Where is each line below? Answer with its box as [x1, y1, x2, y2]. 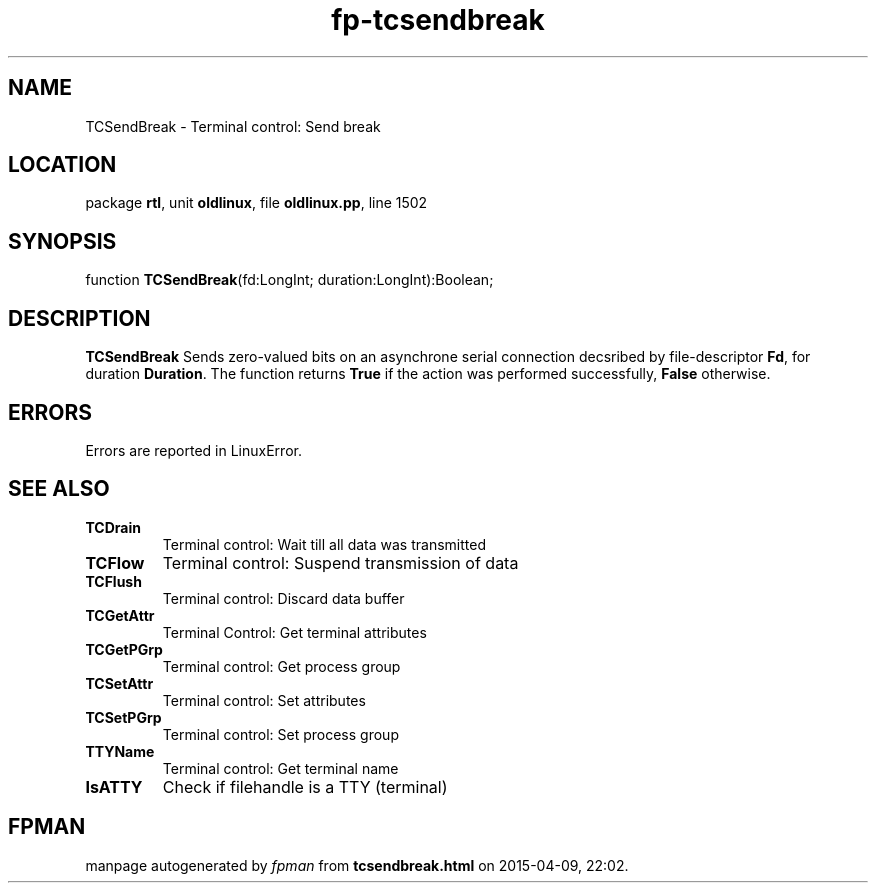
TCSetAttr [85, 674, 154, 692]
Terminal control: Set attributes [162, 691, 366, 709]
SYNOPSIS [8, 228, 117, 254]
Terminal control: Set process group [162, 725, 399, 743]
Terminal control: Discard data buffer [162, 589, 405, 607]
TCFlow [85, 552, 145, 573]
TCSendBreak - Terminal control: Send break [85, 117, 381, 135]
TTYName [85, 742, 155, 760]
